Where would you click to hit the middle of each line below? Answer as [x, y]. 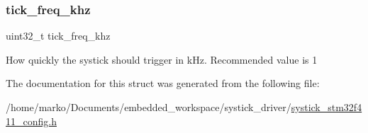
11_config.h [31, 121]
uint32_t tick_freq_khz [58, 36]
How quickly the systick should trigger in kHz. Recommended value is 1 [162, 59]
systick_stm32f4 [327, 107]
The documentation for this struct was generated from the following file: [163, 83]
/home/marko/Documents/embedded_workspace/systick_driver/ [149, 107]
